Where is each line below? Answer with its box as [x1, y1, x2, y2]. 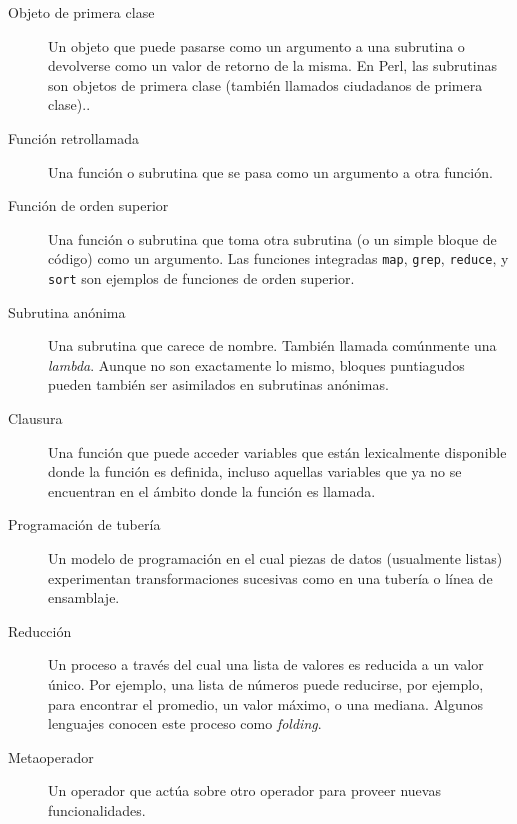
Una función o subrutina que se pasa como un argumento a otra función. [48, 161, 493, 182]
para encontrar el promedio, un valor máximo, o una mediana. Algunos [48, 693, 484, 714]
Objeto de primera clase [8, 2, 155, 22]
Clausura [8, 408, 63, 429]
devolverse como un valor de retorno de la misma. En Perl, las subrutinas [48, 55, 497, 76]
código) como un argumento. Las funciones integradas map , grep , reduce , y [48, 248, 509, 269]
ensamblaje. [48, 587, 120, 608]
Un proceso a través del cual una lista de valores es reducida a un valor [48, 654, 484, 675]
